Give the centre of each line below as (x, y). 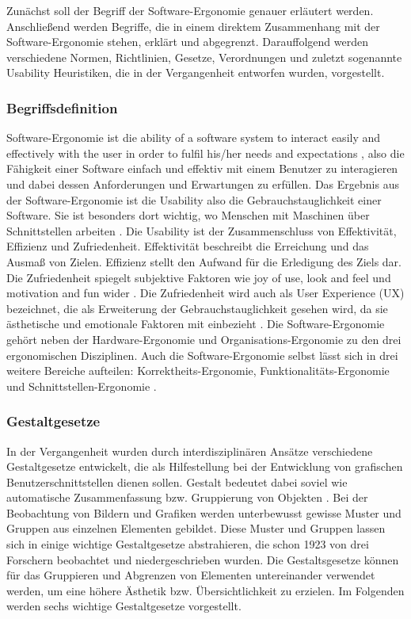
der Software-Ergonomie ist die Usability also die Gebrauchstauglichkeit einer (194, 199)
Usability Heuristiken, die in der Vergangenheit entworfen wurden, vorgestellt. (196, 73)
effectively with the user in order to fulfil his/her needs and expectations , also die (205, 153)
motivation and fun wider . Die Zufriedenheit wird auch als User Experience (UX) (205, 293)
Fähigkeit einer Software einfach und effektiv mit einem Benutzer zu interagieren (202, 168)
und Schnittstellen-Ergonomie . (82, 386)
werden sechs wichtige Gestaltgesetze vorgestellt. (124, 606)
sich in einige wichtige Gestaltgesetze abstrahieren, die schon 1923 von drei (188, 544)
